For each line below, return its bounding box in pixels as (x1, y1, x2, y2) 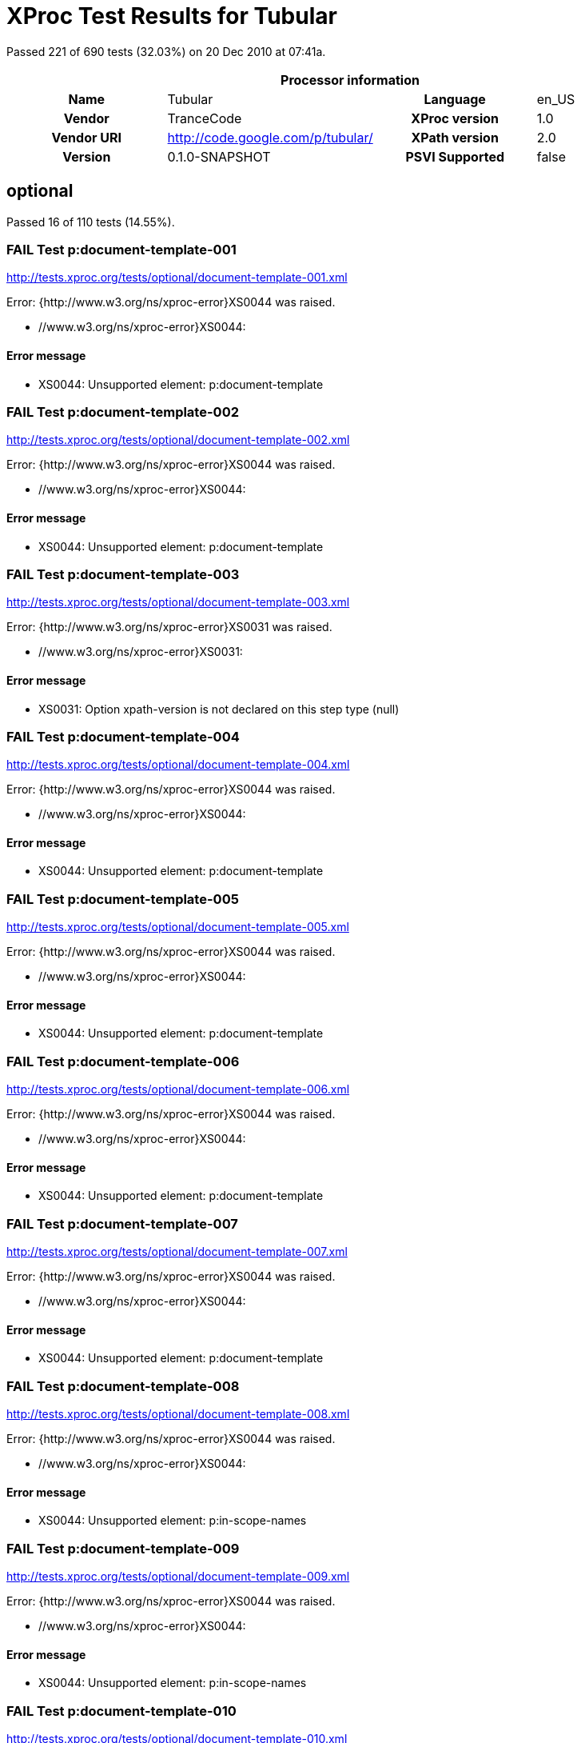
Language (424, 90, 486, 107)
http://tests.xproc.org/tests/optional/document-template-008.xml (6, 1407, 350, 1421)
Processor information (281, 71, 420, 88)
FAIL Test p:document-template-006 (6, 1053, 240, 1069)
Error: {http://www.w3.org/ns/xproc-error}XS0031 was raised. (6, 620, 332, 634)
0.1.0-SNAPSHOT (167, 148, 271, 165)
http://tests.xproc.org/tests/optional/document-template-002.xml (6, 433, 350, 447)
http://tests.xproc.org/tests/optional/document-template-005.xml (6, 920, 349, 934)
